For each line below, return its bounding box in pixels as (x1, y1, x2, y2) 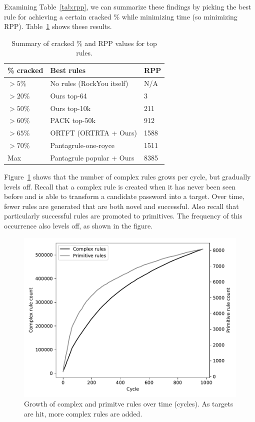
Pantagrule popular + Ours (50, 152, 134, 162)
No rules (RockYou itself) (50, 77, 128, 88)
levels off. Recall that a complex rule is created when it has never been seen (4, 181, 235, 191)
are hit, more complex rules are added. (24, 408, 142, 418)
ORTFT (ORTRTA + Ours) (50, 127, 137, 138)
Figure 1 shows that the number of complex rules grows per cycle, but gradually (4, 171, 251, 181)
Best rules (50, 64, 86, 75)
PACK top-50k (50, 115, 95, 125)
